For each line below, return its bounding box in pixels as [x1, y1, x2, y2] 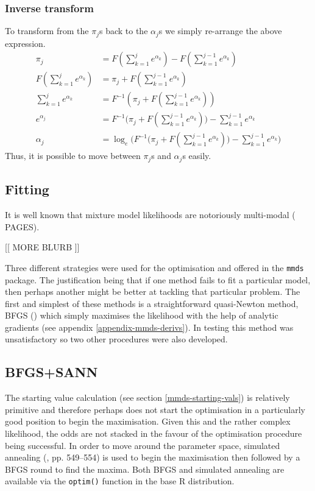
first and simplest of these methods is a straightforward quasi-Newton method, [5, 297, 299, 309]
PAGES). [5, 220, 40, 233]
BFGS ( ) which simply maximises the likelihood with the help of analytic [5, 309, 278, 322]
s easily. [182, 149, 211, 162]
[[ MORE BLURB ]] [5, 241, 80, 253]
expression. [5, 37, 46, 49]
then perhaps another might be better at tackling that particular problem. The [5, 285, 300, 298]
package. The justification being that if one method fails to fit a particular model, [5, 273, 311, 286]
